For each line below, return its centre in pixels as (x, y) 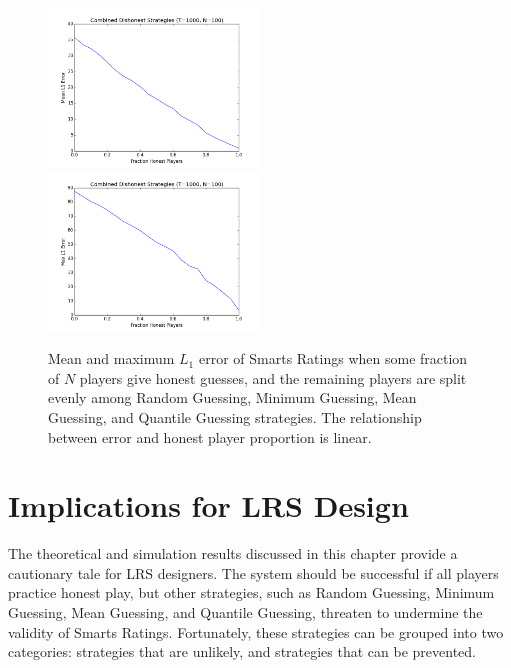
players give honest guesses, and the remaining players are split (273, 377)
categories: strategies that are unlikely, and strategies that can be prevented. (242, 651)
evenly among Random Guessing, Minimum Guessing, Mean (232, 397)
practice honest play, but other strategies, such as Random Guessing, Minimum (251, 592)
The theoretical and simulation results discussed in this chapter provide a (233, 553)
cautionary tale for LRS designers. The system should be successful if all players (253, 572)
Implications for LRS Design (208, 505)
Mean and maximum (111, 358)
